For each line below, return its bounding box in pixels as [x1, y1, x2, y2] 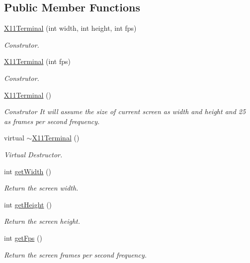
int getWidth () [4, 166, 51, 176]
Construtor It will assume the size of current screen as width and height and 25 [4, 106, 246, 117]
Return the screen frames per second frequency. [4, 249, 147, 260]
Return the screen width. [4, 183, 79, 193]
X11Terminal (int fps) [4, 56, 71, 66]
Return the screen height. [4, 216, 80, 226]
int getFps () [4, 232, 42, 243]
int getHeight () [4, 199, 52, 209]
